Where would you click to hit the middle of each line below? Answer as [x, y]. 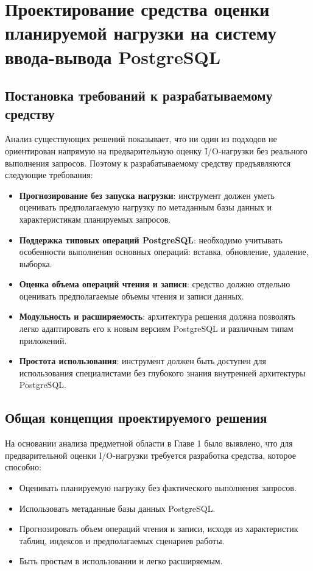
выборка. [36, 263]
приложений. [43, 340]
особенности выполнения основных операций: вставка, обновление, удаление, [164, 252]
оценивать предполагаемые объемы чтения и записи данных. [132, 296]
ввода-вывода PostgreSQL [113, 56]
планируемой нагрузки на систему [141, 33]
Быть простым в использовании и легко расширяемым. [121, 561]
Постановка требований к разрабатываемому [139, 95]
